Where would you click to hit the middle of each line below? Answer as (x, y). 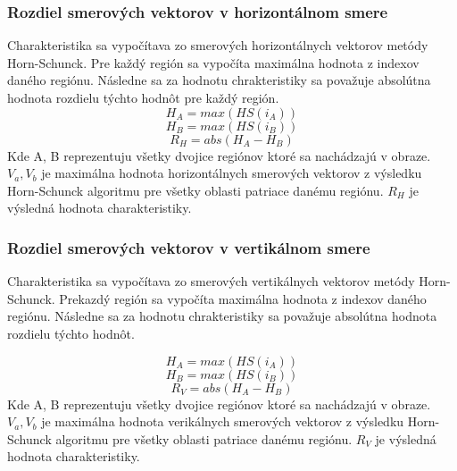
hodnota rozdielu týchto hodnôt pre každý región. (143, 97)
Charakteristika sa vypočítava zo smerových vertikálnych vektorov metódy (211, 281)
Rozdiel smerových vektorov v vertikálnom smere (189, 247)
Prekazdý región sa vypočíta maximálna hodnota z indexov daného (243, 298)
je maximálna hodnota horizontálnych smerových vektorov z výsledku (232, 173)
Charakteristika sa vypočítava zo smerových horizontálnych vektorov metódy (218, 45)
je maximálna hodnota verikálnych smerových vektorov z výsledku (223, 421)
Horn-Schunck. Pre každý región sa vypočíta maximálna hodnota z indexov (213, 62)
